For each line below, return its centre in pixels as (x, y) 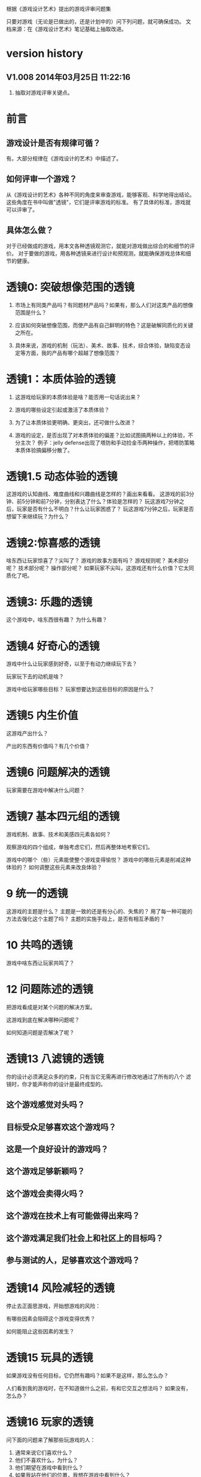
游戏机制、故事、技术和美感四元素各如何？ (59, 834)
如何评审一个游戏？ (42, 179)
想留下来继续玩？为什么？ (38, 516)
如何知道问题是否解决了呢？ (40, 1032)
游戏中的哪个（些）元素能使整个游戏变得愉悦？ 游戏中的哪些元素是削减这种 (99, 860)
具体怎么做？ (30, 230)
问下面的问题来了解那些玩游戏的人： (51, 1440)
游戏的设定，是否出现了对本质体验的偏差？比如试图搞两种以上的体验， (101, 435)
